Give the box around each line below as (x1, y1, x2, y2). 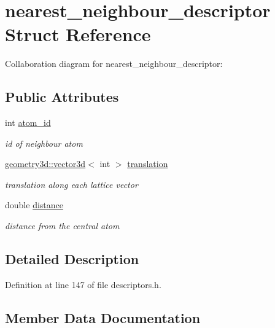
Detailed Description (5, 249, 139, 268)
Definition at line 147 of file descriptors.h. (5, 278, 161, 291)
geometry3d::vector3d (5, 157, 86, 170)
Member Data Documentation (5, 308, 201, 327)
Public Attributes (5, 87, 119, 106)
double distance (5, 198, 63, 211)
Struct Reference (5, 21, 151, 47)
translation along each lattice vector (5, 178, 138, 190)
